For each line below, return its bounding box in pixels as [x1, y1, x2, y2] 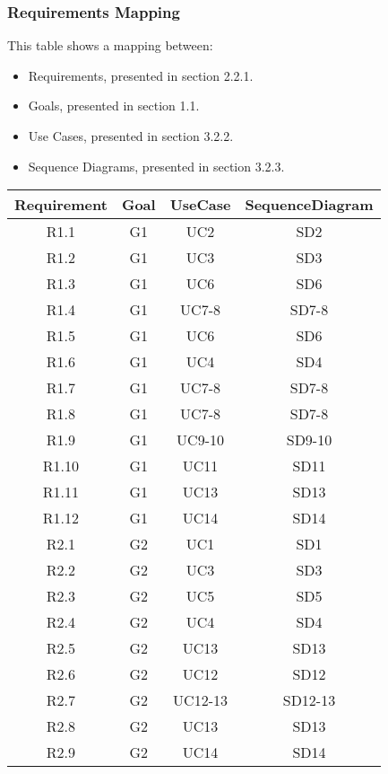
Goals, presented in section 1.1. [28, 96, 200, 115]
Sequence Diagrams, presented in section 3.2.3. [28, 156, 285, 175]
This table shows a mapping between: [7, 36, 213, 55]
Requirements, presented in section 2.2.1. [28, 66, 254, 84]
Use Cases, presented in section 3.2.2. [28, 127, 234, 145]
